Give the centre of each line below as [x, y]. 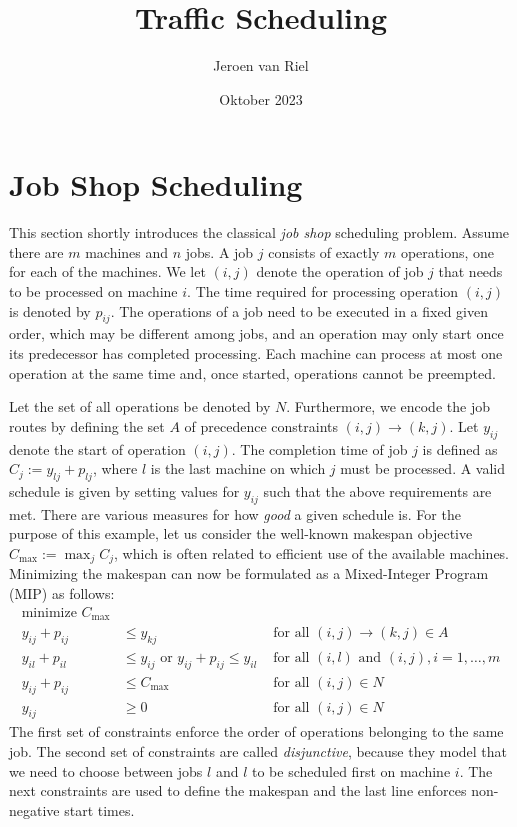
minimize [49, 612]
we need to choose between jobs [106, 770]
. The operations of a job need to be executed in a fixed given [299, 310]
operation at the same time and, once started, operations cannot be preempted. [252, 372]
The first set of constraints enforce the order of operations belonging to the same [256, 731]
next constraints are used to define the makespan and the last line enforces [238, 790]
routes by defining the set [87, 425]
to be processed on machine [93, 291]
